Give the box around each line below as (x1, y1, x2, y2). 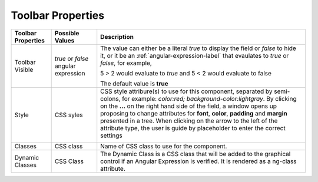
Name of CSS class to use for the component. (100, 142, 227, 150)
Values (54, 36, 75, 44)
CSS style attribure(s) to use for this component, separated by (100, 87, 273, 95)
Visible (14, 65, 34, 74)
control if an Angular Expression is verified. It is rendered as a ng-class (100, 157, 297, 165)
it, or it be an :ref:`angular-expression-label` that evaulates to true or (100, 51, 289, 59)
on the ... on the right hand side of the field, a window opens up (100, 102, 277, 110)
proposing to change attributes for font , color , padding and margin (100, 109, 288, 117)
